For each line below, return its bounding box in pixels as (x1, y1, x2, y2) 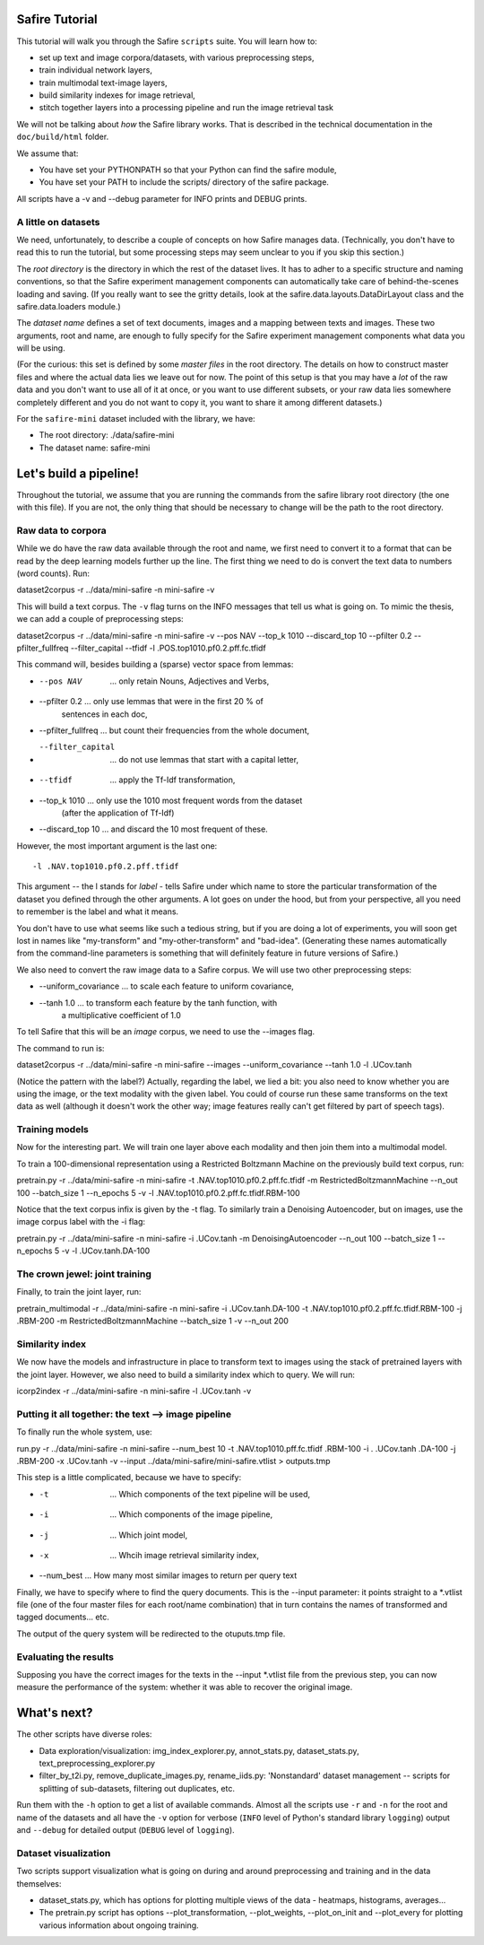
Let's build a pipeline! (16, 466, 139, 481)
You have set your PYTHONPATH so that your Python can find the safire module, (39, 164, 337, 175)
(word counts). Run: (16, 568, 90, 579)
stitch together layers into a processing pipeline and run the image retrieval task (39, 102, 334, 113)
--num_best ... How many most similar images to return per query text (39, 1570, 298, 1581)
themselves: (16, 1878, 62, 1888)
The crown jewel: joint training (16, 1268, 151, 1280)
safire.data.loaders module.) (16, 301, 121, 311)
